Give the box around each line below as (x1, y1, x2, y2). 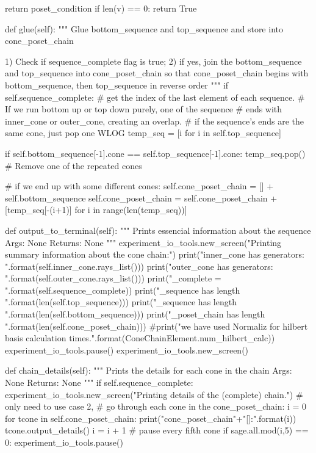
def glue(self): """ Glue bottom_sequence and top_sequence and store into (5, 22, 283, 35)
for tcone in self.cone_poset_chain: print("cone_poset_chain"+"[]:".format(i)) (5, 411, 296, 424)
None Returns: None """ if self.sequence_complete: (5, 376, 193, 389)
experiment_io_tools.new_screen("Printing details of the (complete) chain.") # (5, 388, 303, 400)
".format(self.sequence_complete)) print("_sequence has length (5, 283, 240, 296)
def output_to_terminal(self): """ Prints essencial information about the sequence (5, 223, 311, 236)
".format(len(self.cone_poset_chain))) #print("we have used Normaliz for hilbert (5, 319, 308, 332)
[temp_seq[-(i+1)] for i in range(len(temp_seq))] (5, 203, 187, 216)
